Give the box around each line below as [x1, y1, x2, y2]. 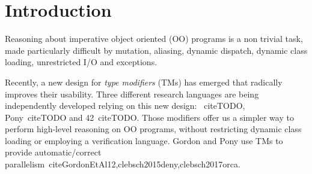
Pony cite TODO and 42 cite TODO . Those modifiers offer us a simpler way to [5, 111, 294, 123]
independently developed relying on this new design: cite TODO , [5, 99, 245, 112]
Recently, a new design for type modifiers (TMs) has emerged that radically [5, 75, 283, 88]
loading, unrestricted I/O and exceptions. [5, 56, 158, 68]
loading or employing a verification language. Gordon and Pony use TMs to [5, 134, 283, 146]
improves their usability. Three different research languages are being [5, 87, 259, 100]
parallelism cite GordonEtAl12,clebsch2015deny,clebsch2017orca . [5, 158, 240, 170]
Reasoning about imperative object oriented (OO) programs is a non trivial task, [5, 32, 303, 45]
